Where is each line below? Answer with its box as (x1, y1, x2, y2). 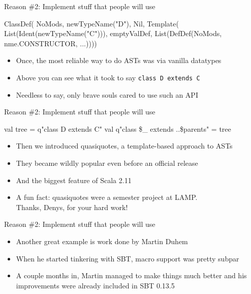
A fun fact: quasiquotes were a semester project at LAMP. (16, 192, 198, 202)
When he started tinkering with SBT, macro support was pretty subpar (16, 253, 239, 263)
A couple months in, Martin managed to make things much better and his (16, 270, 247, 281)
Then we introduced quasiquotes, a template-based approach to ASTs (16, 140, 233, 151)
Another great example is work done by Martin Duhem (16, 236, 188, 246)
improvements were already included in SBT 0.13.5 (16, 280, 175, 290)
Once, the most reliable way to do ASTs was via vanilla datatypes (16, 55, 222, 66)
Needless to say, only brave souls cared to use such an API (16, 89, 198, 100)
